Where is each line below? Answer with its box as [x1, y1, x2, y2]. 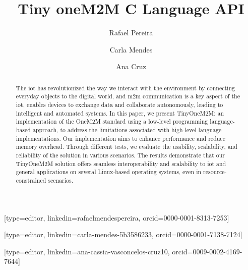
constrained [16, 176, 46, 184]
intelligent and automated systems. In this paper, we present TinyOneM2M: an [16, 109, 224, 117]
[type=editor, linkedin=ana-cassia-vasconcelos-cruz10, [4, 246, 170, 256]
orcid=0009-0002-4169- [172, 246, 242, 256]
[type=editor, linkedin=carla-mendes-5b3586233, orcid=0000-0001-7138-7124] [4, 229, 242, 240]
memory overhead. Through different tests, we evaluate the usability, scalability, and [16, 142, 237, 151]
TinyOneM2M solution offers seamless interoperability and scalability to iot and [16, 159, 226, 168]
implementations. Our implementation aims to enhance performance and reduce [16, 134, 225, 142]
